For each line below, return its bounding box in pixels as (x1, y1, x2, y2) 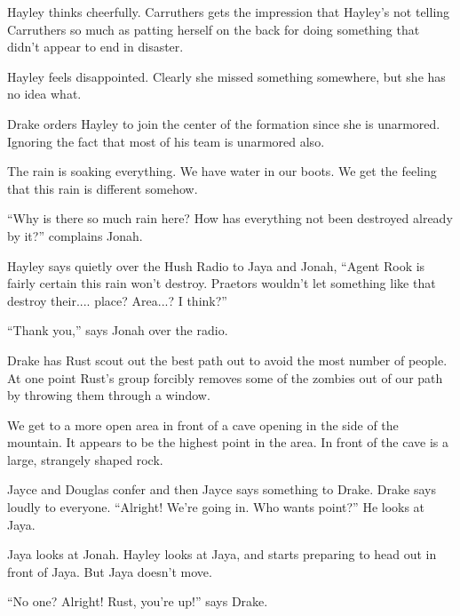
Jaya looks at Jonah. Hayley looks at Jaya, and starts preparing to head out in (7, 545, 437, 564)
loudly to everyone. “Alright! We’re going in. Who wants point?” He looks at (7, 498, 425, 516)
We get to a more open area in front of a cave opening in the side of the (7, 415, 399, 434)
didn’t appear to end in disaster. (7, 37, 184, 56)
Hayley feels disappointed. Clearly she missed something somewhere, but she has (7, 67, 446, 85)
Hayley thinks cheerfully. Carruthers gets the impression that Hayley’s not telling (7, 3, 450, 20)
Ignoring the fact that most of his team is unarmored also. (7, 132, 325, 150)
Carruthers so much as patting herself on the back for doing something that (7, 20, 420, 38)
